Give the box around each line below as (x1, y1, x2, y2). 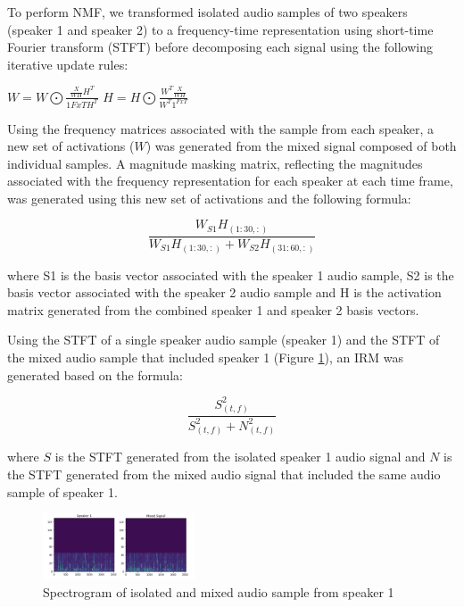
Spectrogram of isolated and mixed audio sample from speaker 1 (43, 582, 394, 601)
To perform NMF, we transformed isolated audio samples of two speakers (7, 3, 408, 21)
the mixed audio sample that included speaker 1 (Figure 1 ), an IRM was (7, 347, 404, 366)
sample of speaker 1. (7, 482, 118, 501)
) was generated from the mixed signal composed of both (145, 137, 457, 155)
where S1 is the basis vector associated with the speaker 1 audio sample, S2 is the (7, 265, 454, 284)
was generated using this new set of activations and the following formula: (7, 188, 411, 207)
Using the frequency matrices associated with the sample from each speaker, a (7, 119, 435, 137)
